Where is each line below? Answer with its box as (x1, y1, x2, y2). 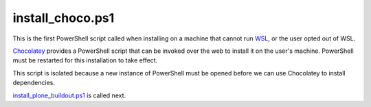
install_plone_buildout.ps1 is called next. (12, 91, 126, 99)
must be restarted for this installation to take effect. (12, 56, 158, 64)
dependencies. (12, 79, 55, 87)
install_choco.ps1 (12, 10, 115, 25)
